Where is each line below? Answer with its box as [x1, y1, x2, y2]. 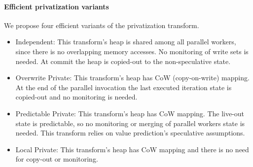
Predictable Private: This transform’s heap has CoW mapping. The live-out [15, 108, 245, 118]
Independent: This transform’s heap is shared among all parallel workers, [15, 36, 236, 47]
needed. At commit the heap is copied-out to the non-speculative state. [15, 56, 231, 66]
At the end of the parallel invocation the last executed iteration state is [15, 82, 232, 92]
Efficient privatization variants [4, 1, 109, 11]
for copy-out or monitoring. [15, 154, 98, 164]
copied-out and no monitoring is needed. [15, 92, 138, 102]
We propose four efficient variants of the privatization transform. [4, 20, 199, 30]
